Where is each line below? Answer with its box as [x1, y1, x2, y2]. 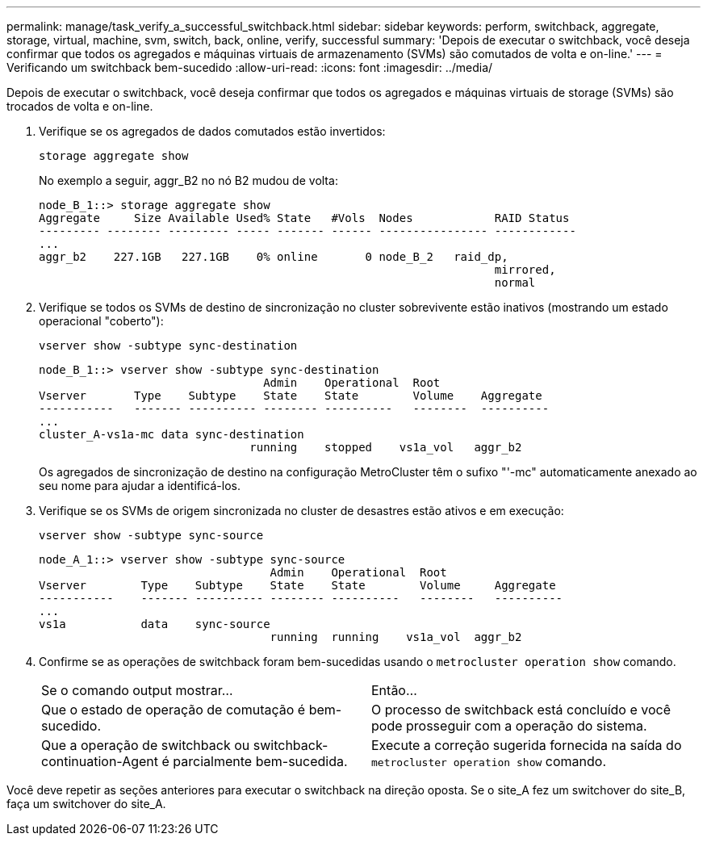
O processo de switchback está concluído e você [371, 702, 671, 718]
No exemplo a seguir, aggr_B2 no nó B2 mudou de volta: [39, 174, 338, 187]
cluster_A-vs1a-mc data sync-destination [39, 428, 304, 441]
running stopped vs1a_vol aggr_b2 [249, 441, 522, 454]
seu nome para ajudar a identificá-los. [39, 479, 241, 492]
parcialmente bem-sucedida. [173, 753, 348, 769]
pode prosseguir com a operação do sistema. [371, 718, 647, 734]
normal [494, 276, 536, 289]
